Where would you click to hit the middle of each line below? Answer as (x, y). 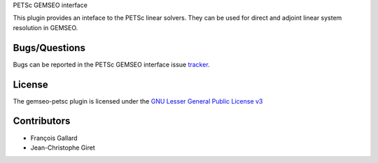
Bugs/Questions (49, 48)
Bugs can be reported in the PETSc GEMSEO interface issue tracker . (111, 64)
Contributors (42, 121)
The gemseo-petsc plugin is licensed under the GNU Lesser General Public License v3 (138, 101)
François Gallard (54, 138)
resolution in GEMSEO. (45, 27)
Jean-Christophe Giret (63, 148)
